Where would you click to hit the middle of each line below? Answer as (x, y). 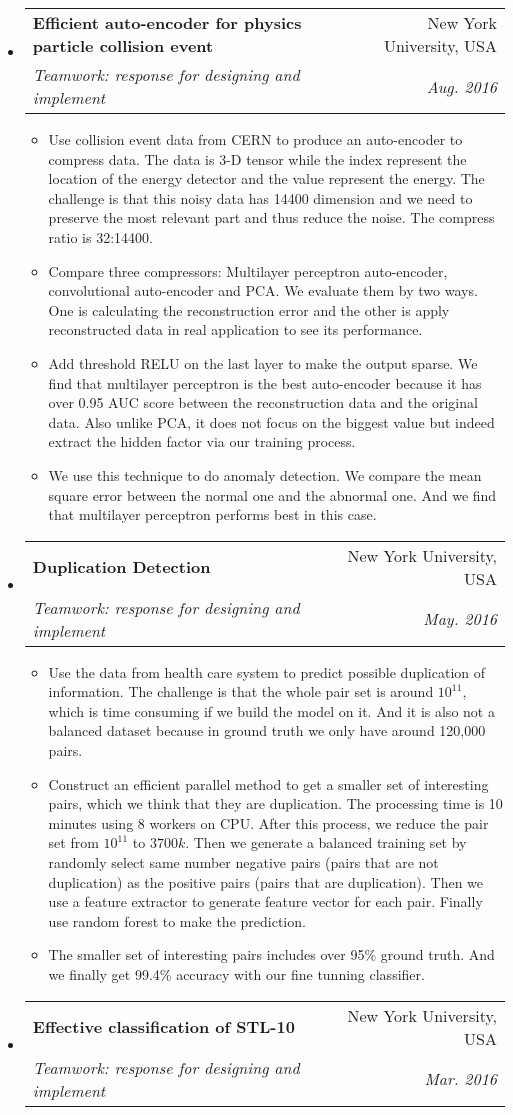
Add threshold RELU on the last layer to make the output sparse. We (263, 362)
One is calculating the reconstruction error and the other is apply (249, 309)
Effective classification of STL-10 (163, 1027)
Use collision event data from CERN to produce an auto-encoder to (255, 139)
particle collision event (123, 45)
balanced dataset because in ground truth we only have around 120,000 (267, 730)
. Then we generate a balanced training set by (326, 842)
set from (73, 842)
